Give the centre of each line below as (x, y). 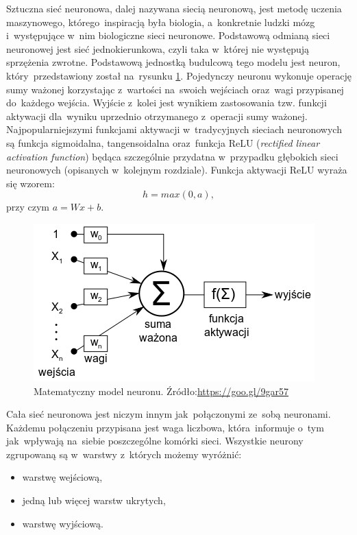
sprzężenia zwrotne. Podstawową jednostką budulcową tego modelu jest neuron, (173, 62)
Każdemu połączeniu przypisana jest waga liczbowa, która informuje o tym (165, 427)
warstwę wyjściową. (63, 523)
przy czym (28, 207)
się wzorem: (30, 183)
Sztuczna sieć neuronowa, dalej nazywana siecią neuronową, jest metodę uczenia (174, 8)
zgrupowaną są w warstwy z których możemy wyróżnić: (124, 454)
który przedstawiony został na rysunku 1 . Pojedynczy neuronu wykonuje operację (179, 75)
